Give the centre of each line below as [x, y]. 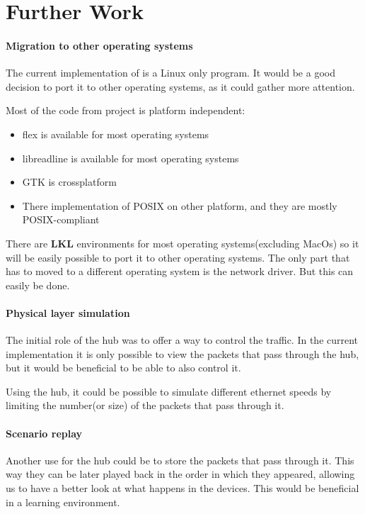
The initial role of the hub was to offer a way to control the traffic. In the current [182, 340]
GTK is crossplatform [69, 182]
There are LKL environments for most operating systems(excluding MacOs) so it [182, 243]
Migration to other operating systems [99, 45]
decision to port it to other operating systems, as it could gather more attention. [180, 86]
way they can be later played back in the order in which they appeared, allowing [180, 474]
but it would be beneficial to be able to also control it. [123, 368]
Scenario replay [44, 433]
